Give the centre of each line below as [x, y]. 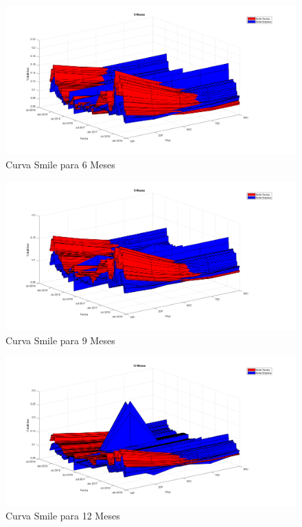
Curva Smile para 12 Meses [63, 516]
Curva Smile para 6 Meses [60, 164]
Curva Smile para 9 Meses [60, 340]
